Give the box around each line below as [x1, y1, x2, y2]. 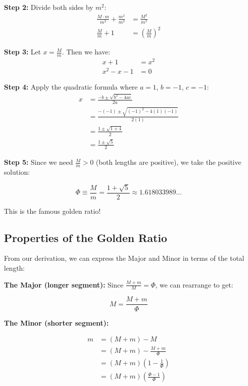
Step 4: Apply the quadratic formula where [4, 82, 138, 92]
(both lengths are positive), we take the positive [96, 157, 242, 167]
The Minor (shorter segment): [4, 317, 109, 328]
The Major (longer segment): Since [4, 279, 124, 289]
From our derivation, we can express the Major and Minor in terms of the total [4, 253, 245, 263]
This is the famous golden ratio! [4, 205, 101, 216]
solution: [4, 167, 30, 177]
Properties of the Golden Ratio [4, 230, 167, 245]
